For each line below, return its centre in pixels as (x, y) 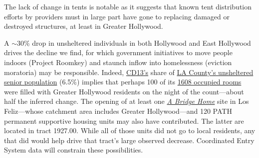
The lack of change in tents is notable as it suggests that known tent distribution (128, 6)
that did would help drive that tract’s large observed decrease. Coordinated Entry (129, 140)
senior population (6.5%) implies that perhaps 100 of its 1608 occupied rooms (123, 82)
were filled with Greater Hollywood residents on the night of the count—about (124, 91)
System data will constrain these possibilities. (74, 150)
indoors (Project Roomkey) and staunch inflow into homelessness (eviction (118, 62)
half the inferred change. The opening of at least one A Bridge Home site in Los (127, 101)
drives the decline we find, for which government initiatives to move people (118, 52)
